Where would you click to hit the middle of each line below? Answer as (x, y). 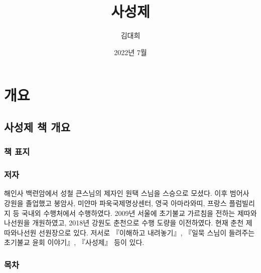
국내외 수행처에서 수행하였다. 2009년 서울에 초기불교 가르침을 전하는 (128, 213)
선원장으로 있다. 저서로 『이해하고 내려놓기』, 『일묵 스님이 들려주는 (147, 232)
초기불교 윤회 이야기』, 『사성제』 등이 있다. (74, 242)
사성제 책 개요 (37, 126)
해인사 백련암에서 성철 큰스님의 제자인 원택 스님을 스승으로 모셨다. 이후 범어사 (127, 193)
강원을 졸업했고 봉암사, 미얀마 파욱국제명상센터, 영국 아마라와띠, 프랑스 (115, 203)
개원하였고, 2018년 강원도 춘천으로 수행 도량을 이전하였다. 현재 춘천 (138, 223)
